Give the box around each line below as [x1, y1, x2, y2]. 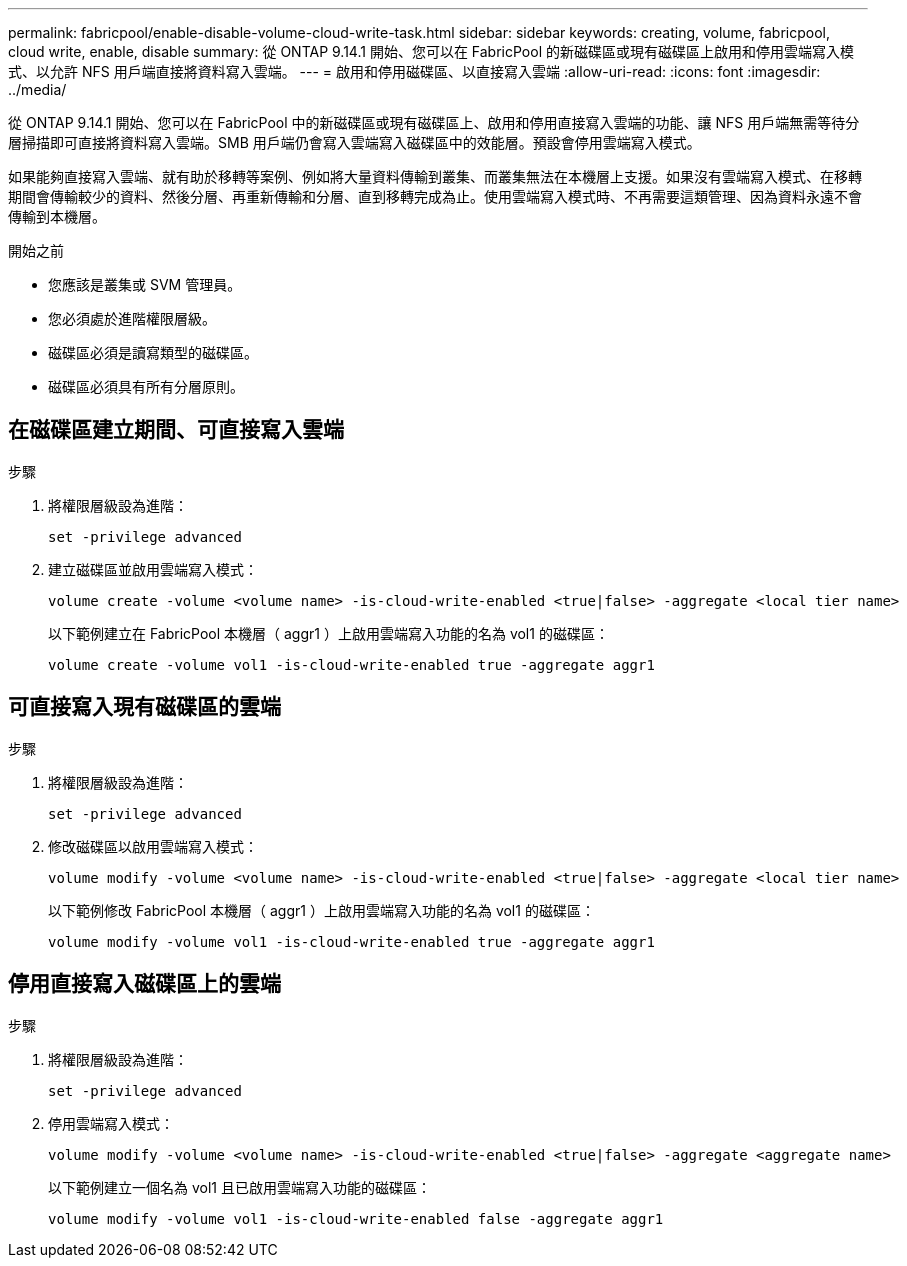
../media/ [8, 81, 67, 98]
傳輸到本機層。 [8, 208, 106, 225]
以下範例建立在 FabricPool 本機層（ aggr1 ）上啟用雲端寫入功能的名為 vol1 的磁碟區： [48, 624, 609, 642]
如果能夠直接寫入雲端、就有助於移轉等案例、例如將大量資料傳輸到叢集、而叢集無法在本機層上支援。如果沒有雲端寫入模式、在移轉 [8, 168, 862, 185]
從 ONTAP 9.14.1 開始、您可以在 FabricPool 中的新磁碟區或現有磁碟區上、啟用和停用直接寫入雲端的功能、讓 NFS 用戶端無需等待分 [8, 114, 860, 131]
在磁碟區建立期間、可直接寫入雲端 [8, 417, 344, 443]
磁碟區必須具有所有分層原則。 [48, 378, 244, 395]
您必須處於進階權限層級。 [48, 310, 216, 327]
